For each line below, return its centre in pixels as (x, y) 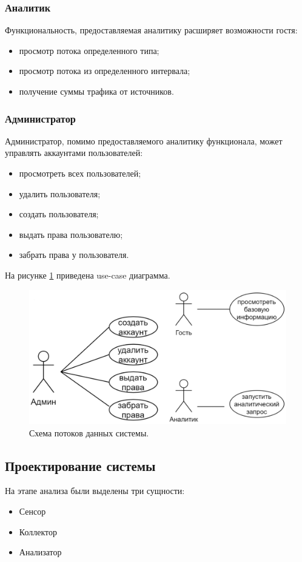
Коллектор (38, 531)
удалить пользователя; (60, 193)
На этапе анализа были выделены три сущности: (95, 491)
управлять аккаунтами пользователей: (74, 153)
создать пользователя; (59, 214)
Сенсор (32, 511)
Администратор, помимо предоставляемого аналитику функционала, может (144, 140)
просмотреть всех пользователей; (80, 173)
